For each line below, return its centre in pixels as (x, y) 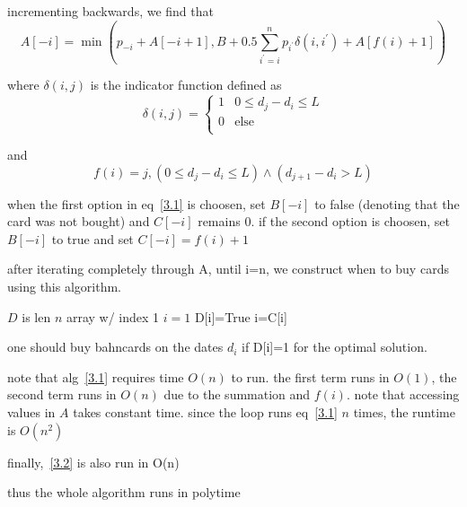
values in (31, 412)
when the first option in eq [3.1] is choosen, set (137, 203)
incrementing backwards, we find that (110, 11)
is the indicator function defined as (186, 85)
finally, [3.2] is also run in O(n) (93, 462)
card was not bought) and (79, 221)
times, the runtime (404, 412)
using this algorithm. (64, 287)
